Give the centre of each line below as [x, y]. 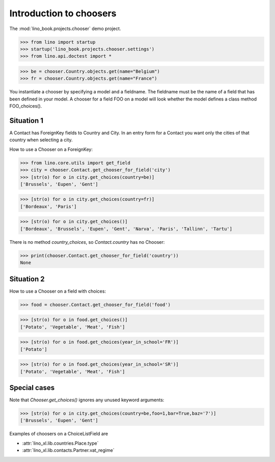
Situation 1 [26, 121]
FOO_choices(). [26, 106]
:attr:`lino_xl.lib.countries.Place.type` [60, 443]
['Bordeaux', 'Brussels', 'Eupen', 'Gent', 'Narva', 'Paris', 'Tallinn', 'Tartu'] [126, 229]
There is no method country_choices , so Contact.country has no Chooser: [87, 242]
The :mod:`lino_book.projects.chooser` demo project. [65, 29]
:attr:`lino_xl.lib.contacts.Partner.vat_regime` [68, 450]
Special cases [32, 388]
